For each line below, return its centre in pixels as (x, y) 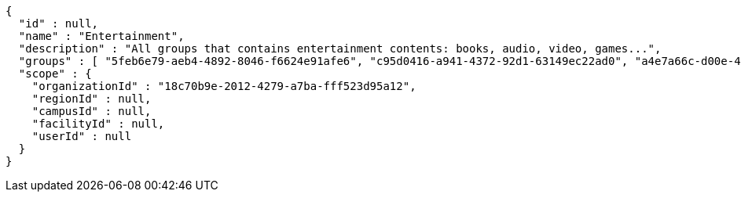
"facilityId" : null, (98, 124)
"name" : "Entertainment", (101, 36)
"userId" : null (82, 136)
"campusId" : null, (92, 111)
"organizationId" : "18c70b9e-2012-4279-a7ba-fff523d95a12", (224, 86)
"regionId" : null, (92, 99)
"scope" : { (55, 74)
